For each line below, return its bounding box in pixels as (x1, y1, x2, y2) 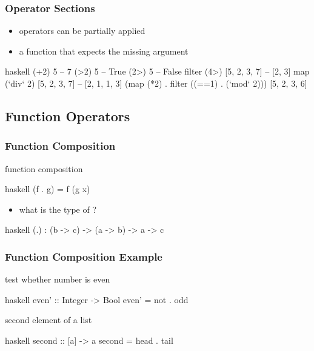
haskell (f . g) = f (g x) (5, 182, 90, 195)
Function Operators (5, 106, 130, 125)
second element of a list (5, 313, 92, 326)
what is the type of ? (19, 202, 97, 215)
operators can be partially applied (19, 24, 145, 37)
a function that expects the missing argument (19, 44, 189, 57)
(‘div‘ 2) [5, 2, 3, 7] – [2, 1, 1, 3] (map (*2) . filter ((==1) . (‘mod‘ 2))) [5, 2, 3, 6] (5, 77, 307, 89)
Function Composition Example (5, 249, 162, 264)
